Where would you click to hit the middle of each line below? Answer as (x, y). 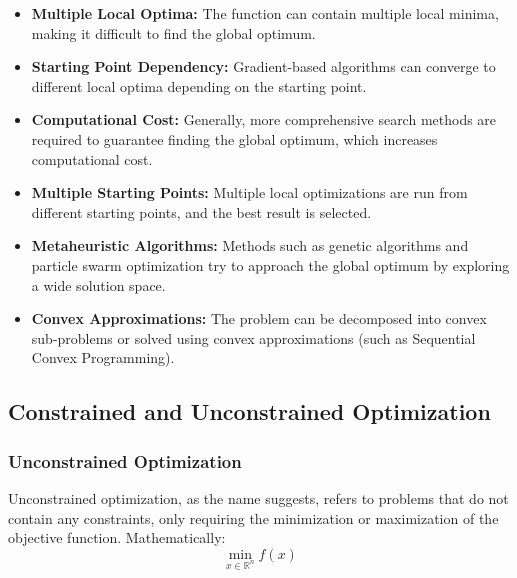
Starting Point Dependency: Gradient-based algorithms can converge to (263, 66)
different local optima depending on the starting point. (199, 85)
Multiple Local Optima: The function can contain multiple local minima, (265, 13)
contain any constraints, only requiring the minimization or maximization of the (253, 517)
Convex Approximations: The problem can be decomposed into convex (259, 318)
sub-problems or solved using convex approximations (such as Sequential (253, 337)
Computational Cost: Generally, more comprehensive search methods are (264, 119)
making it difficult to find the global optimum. (173, 32)
